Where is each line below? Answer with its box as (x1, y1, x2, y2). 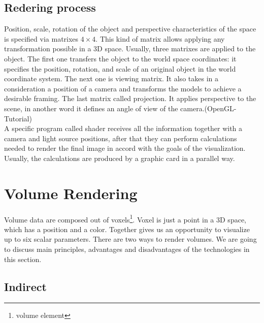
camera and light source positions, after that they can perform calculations (4, 133, 237, 143)
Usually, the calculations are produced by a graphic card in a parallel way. (4, 152, 235, 163)
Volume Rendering (4, 182, 138, 203)
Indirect (4, 278, 47, 294)
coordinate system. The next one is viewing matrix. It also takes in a (4, 73, 218, 84)
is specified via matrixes (4, 33, 79, 44)
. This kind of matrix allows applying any (95, 33, 225, 44)
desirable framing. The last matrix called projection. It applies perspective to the (4, 93, 256, 104)
